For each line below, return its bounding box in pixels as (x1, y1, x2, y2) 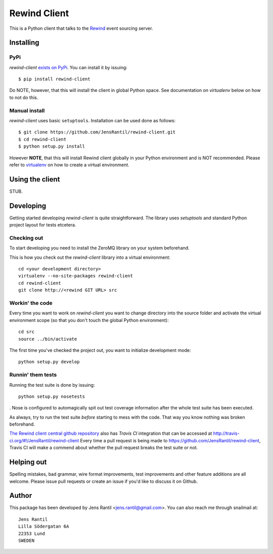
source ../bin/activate (18, 336, 77, 342)
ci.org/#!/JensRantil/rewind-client (9, 437, 79, 443)
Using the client (9, 175, 60, 183)
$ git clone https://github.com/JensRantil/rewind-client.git (18, 129, 176, 135)
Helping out (9, 458, 47, 467)
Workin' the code (9, 300, 53, 307)
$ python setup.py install (18, 144, 85, 149)
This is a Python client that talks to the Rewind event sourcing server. (9, 25, 153, 31)
